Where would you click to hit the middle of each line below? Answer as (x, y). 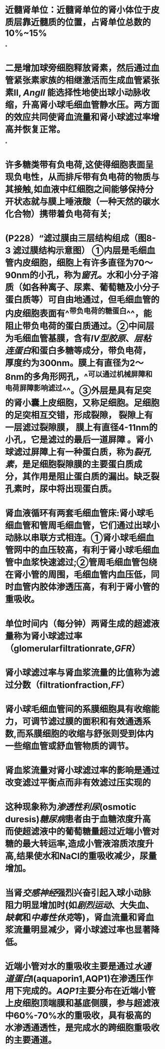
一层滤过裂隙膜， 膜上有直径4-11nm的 (81, 428)
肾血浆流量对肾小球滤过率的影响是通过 (82, 771)
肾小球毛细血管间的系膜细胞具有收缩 (78, 709)
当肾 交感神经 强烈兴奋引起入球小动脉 (78, 893)
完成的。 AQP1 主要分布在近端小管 (89, 991)
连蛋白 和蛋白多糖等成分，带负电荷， (78, 351)
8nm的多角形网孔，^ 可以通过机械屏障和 (79, 376)
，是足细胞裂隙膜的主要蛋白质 (74, 465)
